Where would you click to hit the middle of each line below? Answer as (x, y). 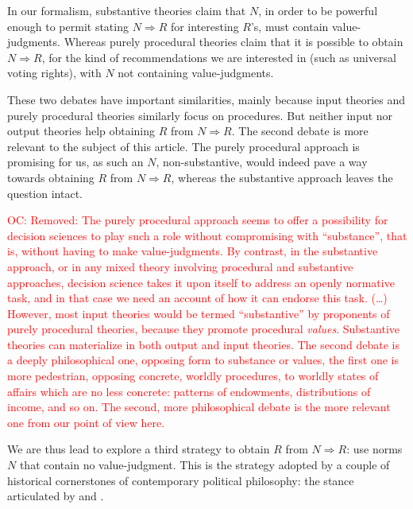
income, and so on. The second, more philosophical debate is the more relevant (199, 407)
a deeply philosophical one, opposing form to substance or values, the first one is (203, 360)
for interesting (205, 26)
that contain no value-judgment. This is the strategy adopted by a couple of (205, 465)
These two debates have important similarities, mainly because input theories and (206, 99)
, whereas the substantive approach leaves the (282, 177)
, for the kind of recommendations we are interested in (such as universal (219, 57)
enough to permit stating (68, 26)
